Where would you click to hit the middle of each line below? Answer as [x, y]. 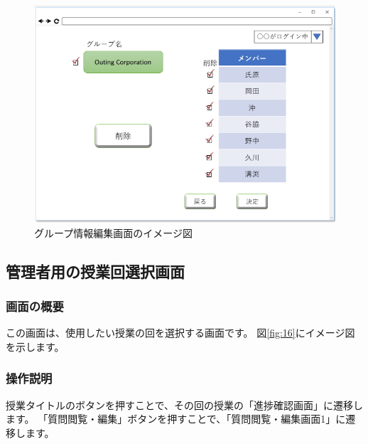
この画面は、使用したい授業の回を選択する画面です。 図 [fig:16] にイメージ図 [180, 333]
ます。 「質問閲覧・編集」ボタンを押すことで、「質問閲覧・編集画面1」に [176, 419]
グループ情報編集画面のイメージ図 [113, 232]
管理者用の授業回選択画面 [95, 271]
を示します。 [35, 346]
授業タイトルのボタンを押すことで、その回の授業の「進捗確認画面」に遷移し [185, 405]
